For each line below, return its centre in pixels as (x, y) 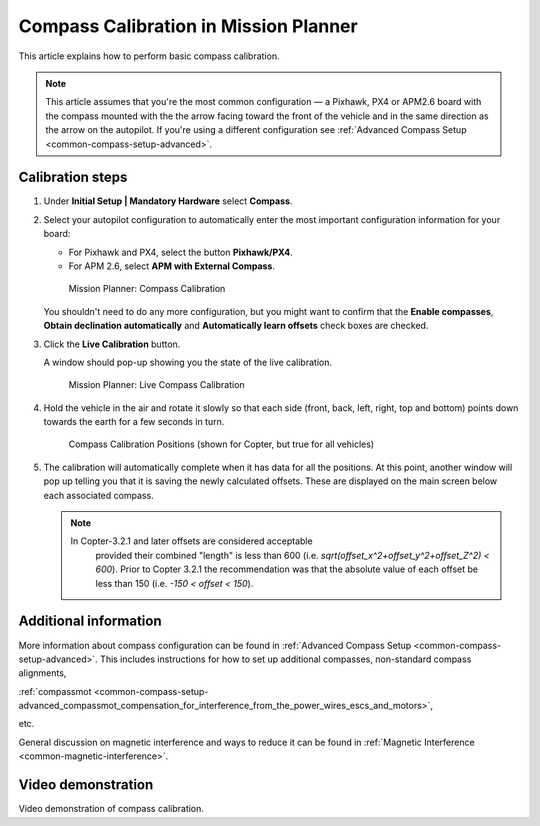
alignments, (42, 673)
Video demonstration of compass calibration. (111, 809)
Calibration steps (73, 177)
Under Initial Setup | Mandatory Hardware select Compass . (168, 201)
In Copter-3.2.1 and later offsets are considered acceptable (192, 541)
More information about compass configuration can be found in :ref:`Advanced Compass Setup (215, 645)
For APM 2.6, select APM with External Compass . (171, 266)
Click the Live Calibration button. (112, 344)
